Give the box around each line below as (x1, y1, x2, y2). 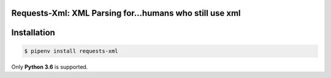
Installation (11, 27, 55, 38)
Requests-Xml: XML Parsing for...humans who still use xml (11, 8, 242, 18)
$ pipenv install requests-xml (24, 48, 119, 54)
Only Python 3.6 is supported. (11, 63, 88, 70)
